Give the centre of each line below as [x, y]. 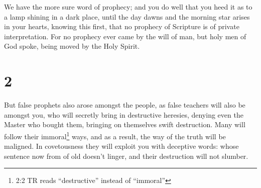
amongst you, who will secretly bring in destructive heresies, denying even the [124, 114]
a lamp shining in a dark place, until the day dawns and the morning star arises [127, 16]
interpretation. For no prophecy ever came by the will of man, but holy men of [125, 36]
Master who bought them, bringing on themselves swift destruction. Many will [125, 124]
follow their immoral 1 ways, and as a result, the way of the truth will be [115, 135]
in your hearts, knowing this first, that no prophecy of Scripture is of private [122, 26]
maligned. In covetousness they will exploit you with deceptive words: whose [121, 146]
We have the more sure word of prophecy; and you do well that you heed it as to [128, 7]
